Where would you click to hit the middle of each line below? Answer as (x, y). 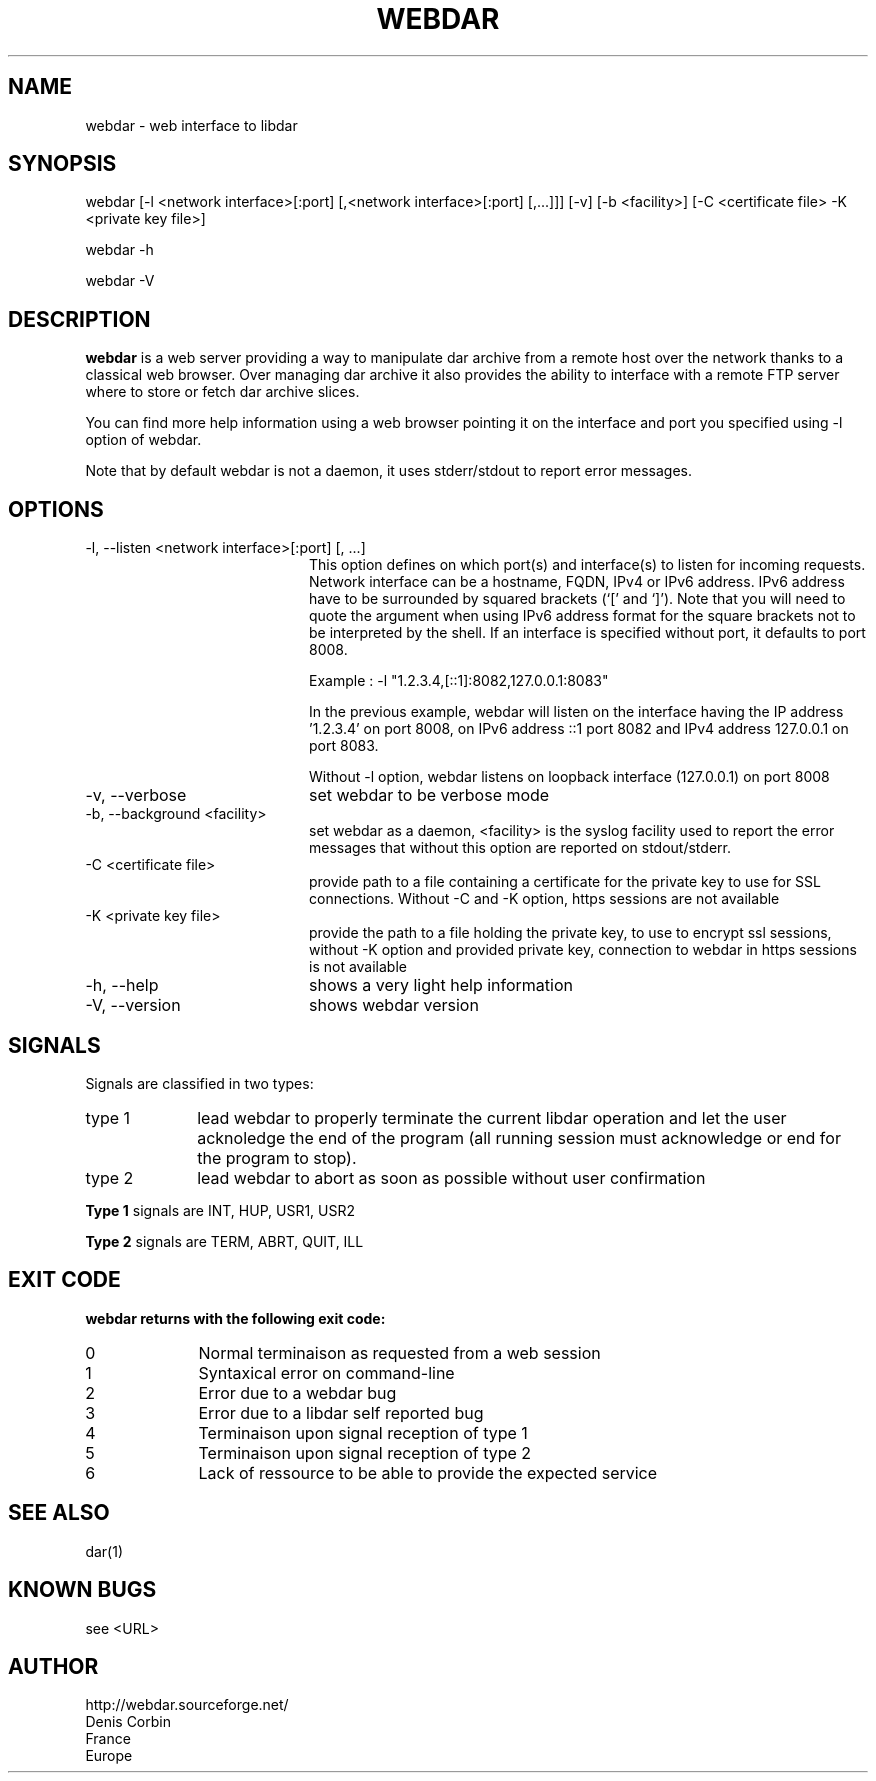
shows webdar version (393, 1005)
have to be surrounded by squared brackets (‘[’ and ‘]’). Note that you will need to (577, 599)
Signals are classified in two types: (199, 1083)
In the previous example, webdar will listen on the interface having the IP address (576, 712)
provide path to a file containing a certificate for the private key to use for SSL (565, 882)
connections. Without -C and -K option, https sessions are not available (544, 899)
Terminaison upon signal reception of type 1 (363, 1432)
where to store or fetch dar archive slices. (222, 392)
